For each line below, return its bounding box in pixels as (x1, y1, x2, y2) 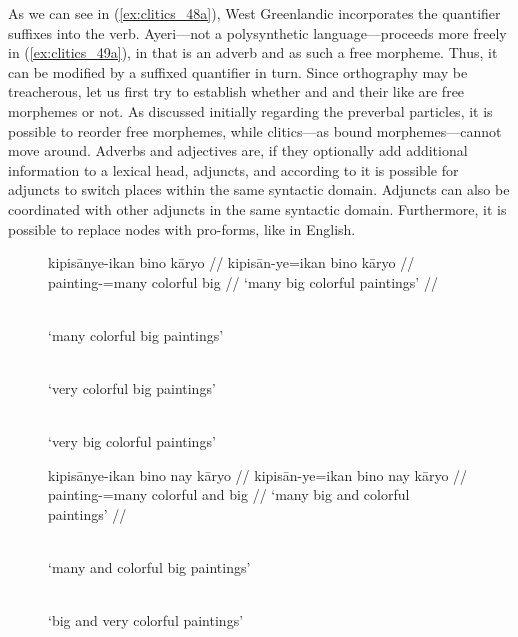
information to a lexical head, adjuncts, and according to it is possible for (8, 159, 459, 180)
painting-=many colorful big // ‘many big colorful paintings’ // (48, 271, 438, 292)
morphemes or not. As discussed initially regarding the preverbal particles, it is (8, 100, 493, 121)
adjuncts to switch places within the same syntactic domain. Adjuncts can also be (8, 179, 510, 200)
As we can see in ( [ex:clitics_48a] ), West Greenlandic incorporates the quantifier (8, 3, 501, 23)
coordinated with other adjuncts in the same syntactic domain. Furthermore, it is (8, 198, 507, 219)
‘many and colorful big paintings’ (48, 557, 251, 578)
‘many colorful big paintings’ (48, 324, 224, 345)
